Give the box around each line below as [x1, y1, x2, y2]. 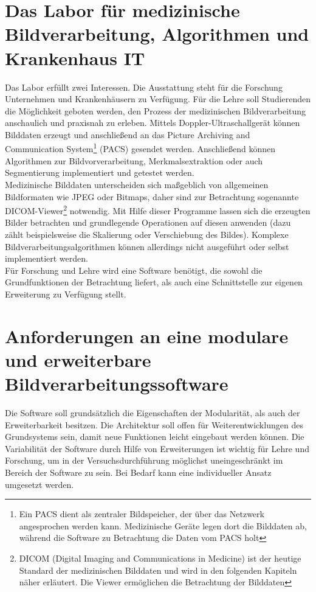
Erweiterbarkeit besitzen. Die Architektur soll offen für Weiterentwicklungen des [5, 418, 303, 431]
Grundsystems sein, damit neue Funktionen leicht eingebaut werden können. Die [5, 430, 304, 443]
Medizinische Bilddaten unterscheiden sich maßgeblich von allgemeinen [5, 178, 269, 190]
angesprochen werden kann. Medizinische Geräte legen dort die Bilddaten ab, [19, 519, 307, 532]
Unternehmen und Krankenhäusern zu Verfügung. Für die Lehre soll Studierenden [5, 92, 311, 105]
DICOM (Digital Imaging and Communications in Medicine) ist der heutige [19, 551, 301, 564]
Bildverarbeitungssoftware [5, 371, 228, 396]
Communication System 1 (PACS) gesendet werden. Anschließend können [5, 141, 275, 155]
